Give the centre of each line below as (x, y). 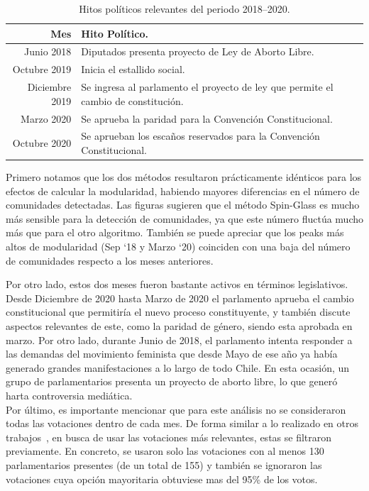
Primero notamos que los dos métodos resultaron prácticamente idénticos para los (184, 177)
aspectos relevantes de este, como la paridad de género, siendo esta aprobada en (179, 326)
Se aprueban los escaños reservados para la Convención (200, 136)
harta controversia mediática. (69, 395)
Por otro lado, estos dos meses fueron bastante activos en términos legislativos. (177, 284)
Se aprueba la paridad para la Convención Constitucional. (207, 118)
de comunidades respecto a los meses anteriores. (110, 260)
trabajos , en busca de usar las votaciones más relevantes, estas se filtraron (169, 437)
